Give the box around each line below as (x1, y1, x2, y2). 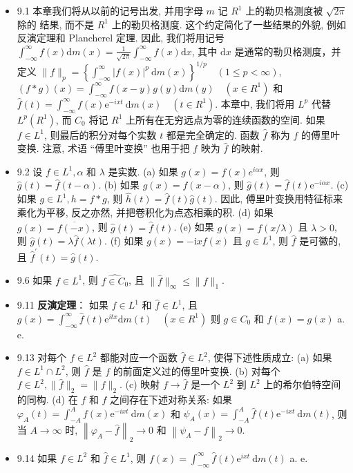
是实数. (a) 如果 (108, 164, 178, 178)
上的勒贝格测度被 (245, 3, 323, 17)
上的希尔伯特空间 (263, 377, 341, 392)
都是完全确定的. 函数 (166, 127, 260, 142)
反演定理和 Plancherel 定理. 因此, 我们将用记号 (17, 30, 225, 45)
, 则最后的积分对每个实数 (44, 127, 157, 142)
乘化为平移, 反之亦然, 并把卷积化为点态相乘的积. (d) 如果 (17, 204, 274, 219)
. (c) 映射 (120, 377, 160, 392)
